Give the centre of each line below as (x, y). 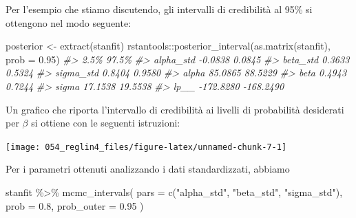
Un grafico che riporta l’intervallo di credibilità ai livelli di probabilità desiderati (175, 109)
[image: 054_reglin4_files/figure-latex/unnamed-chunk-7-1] (146, 147)
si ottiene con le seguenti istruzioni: (106, 123)
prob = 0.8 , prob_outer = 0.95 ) (75, 205)
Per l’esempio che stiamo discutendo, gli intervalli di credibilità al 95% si (159, 9)
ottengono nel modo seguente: (69, 22)
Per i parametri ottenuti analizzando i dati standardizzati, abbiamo (148, 169)
